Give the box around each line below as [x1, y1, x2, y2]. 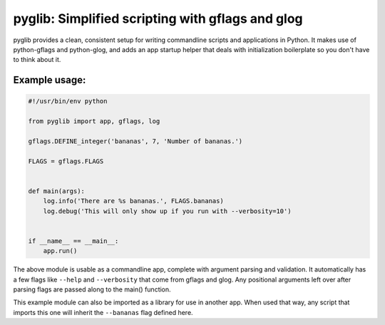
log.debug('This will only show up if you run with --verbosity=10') [43, 207, 292, 215]
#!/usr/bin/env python [28, 97, 108, 105]
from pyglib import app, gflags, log [28, 118, 160, 125]
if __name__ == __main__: [28, 237, 119, 245]
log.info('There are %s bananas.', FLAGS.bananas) [43, 197, 224, 205]
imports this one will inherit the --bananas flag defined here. [13, 308, 193, 316]
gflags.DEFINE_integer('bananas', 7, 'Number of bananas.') [28, 137, 243, 145]
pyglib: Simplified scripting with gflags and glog [13, 11, 303, 26]
